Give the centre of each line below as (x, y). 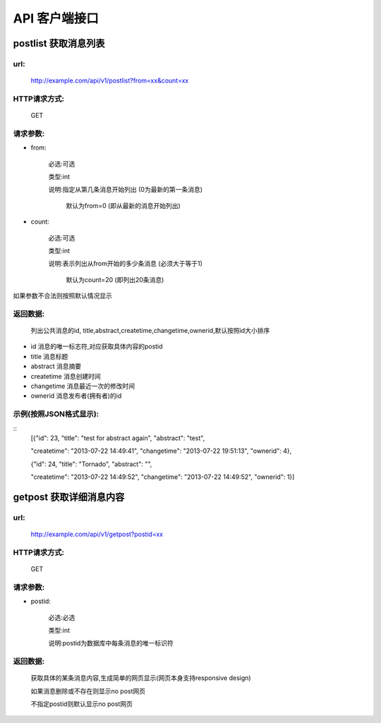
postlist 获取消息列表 (59, 43)
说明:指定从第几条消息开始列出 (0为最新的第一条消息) (126, 190)
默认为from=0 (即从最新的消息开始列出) (123, 205)
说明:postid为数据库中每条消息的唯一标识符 (111, 643)
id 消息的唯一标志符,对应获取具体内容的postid (97, 346)
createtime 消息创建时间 (66, 376)
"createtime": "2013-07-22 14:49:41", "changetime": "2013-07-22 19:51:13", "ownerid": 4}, (161, 451)
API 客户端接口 (56, 18)
